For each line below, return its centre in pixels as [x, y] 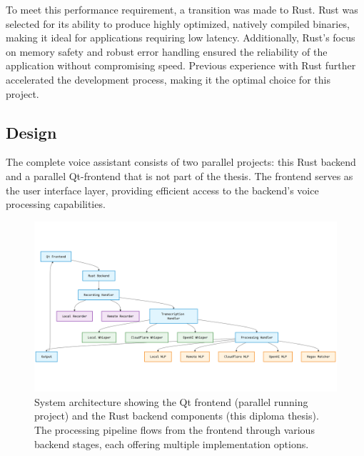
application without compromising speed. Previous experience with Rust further [181, 65]
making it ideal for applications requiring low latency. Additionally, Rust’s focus [181, 38]
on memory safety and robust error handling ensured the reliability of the [167, 51]
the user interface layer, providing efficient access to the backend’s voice [162, 190]
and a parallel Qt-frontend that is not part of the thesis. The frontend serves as [180, 175]
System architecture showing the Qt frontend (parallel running [171, 401]
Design [31, 132]
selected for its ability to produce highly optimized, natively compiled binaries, [178, 23]
